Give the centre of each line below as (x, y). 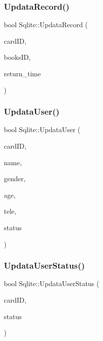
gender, (15, 179)
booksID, (17, 57)
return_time (22, 73)
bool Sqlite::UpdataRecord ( (46, 25)
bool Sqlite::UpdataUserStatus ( (52, 283)
